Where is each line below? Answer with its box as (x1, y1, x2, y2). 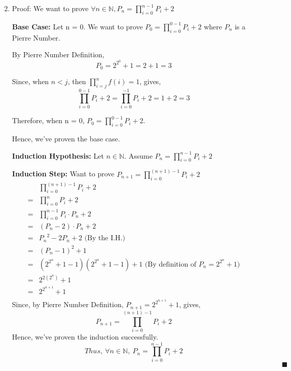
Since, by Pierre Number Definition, (12, 299, 124, 310)
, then (67, 76, 86, 87)
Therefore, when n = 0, (12, 115, 85, 126)
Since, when (12, 76, 49, 87)
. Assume (124, 150, 153, 161)
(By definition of (144, 261, 197, 268)
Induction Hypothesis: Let (12, 150, 104, 161)
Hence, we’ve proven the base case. (12, 133, 120, 144)
